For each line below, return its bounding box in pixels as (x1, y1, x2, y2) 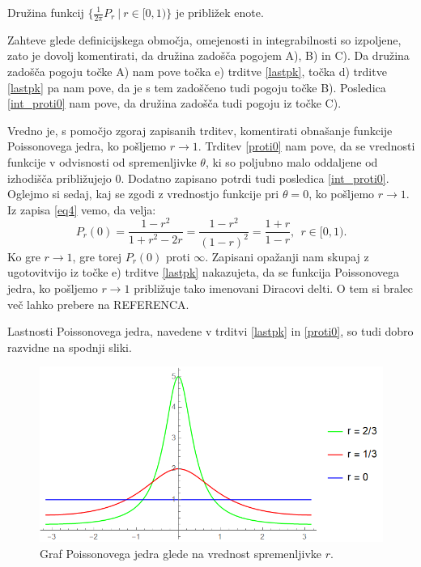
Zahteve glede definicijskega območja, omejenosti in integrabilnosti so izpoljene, (7, 31, 402, 48)
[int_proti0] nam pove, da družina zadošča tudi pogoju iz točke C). (7, 95, 342, 112)
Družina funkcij (7, 4, 84, 20)
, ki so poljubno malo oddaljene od (205, 153, 378, 170)
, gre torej (72, 248, 121, 264)
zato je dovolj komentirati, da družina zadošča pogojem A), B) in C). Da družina (7, 47, 410, 64)
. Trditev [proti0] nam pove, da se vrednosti (198, 138, 415, 154)
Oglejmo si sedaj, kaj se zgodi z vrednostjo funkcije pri (7, 185, 279, 202)
